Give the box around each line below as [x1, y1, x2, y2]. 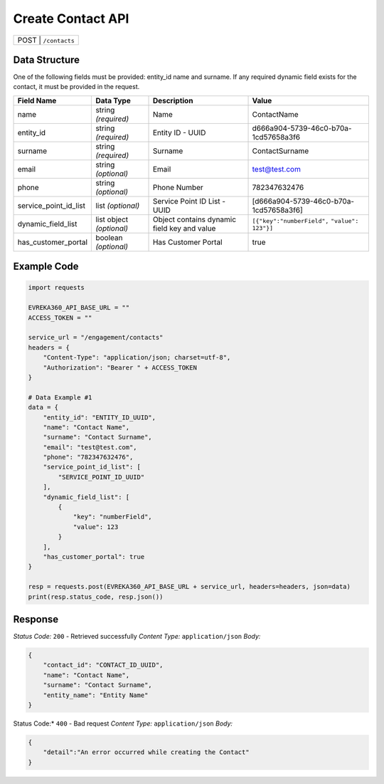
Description [152, 95, 193, 105]
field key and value [152, 223, 216, 233]
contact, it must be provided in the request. [13, 83, 140, 91]
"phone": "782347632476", [43, 453, 134, 461]
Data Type [95, 95, 131, 105]
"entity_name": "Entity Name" [43, 691, 149, 699]
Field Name [17, 95, 57, 105]
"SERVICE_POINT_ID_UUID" [58, 473, 145, 481]
